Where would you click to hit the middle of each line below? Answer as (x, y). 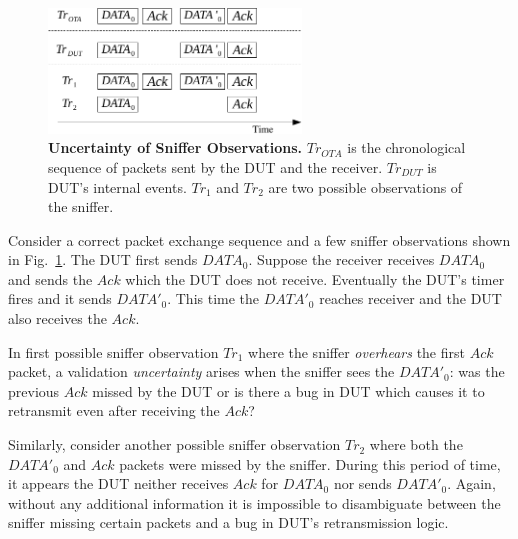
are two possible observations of (365, 186)
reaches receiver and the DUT (410, 298)
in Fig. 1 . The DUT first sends (103, 259)
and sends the (50, 278)
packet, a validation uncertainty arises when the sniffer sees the (201, 371)
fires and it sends (60, 298)
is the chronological (406, 147)
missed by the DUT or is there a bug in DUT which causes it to (288, 390)
